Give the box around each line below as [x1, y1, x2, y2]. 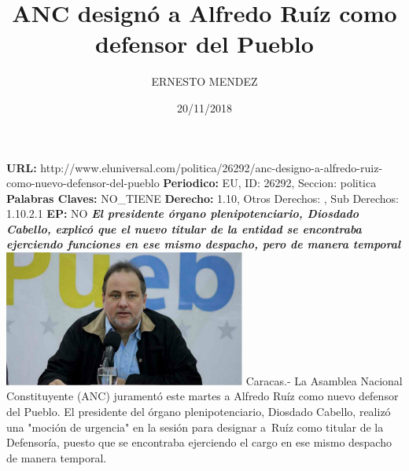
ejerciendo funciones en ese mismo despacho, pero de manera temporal [6, 236, 401, 252]
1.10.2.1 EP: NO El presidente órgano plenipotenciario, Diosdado [6, 205, 359, 222]
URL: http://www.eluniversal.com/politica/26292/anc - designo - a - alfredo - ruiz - [6, 159, 383, 175]
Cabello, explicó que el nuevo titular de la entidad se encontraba [6, 220, 362, 237]
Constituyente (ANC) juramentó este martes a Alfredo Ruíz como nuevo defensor [6, 388, 399, 404]
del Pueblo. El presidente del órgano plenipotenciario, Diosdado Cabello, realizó [6, 403, 391, 419]
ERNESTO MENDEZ [151, 73, 258, 90]
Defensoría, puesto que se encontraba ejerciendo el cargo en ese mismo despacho [6, 434, 392, 451]
